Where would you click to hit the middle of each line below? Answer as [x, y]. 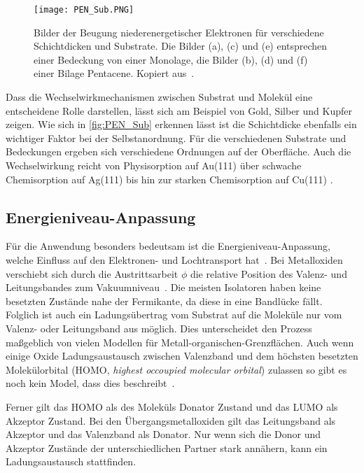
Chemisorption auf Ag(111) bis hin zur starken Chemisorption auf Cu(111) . [169, 179]
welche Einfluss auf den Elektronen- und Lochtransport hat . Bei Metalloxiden [174, 259]
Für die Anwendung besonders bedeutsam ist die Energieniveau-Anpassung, [168, 246]
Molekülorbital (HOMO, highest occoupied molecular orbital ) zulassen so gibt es [176, 369]
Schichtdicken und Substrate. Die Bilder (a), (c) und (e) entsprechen [181, 46]
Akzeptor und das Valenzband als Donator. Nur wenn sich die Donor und [163, 434]
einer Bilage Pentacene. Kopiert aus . [114, 73]
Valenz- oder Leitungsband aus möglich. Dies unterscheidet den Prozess [159, 328]
